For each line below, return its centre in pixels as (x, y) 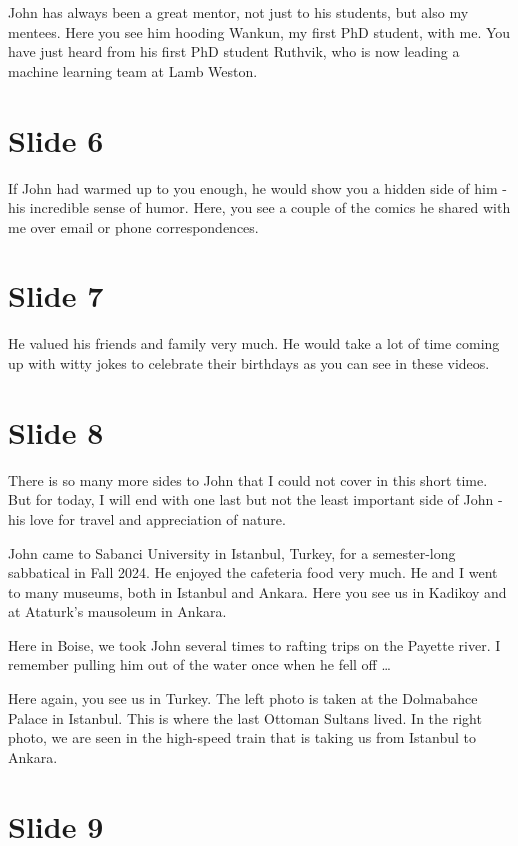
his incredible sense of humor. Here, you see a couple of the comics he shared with (259, 207)
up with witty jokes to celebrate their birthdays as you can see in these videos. (249, 363)
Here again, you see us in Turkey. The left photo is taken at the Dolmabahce (243, 698)
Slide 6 (56, 139)
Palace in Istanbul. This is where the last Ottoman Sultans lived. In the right (245, 717)
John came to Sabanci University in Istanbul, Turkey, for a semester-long (232, 552)
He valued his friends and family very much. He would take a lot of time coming (254, 343)
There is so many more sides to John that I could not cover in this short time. (248, 479)
